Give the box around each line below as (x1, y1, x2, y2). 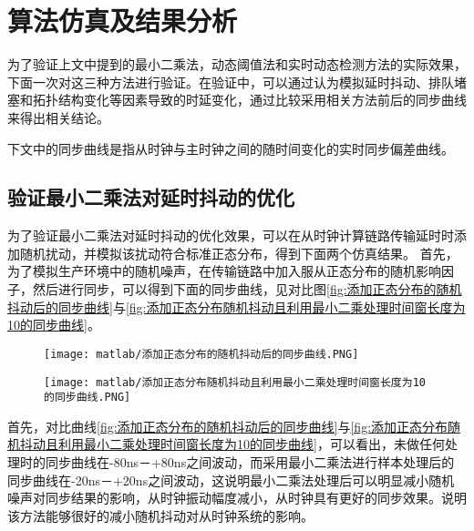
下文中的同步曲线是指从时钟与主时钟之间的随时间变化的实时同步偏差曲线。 (7, 138, 454, 158)
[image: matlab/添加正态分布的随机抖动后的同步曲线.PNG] (44, 347, 359, 361)
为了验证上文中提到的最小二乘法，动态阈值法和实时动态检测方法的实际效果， (7, 55, 467, 74)
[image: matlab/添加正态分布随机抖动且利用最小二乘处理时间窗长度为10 (44, 375, 426, 389)
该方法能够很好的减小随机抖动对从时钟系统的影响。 (7, 505, 314, 525)
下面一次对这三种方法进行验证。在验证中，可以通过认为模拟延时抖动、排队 (7, 72, 454, 91)
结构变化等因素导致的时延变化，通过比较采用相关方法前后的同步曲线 (57, 90, 467, 109)
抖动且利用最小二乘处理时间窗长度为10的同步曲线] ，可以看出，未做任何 (19, 434, 445, 454)
